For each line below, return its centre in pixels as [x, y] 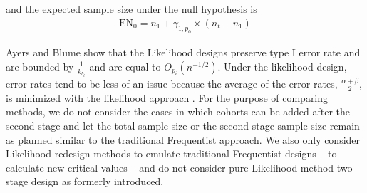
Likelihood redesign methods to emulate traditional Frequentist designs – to [171, 153]
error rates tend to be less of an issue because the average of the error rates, [172, 83]
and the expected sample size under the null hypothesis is [131, 9]
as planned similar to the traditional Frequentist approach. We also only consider [183, 139]
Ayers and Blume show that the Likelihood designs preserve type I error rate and [183, 52]
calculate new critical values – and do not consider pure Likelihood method [170, 167]
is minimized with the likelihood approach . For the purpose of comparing [167, 97]
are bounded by [40, 66]
